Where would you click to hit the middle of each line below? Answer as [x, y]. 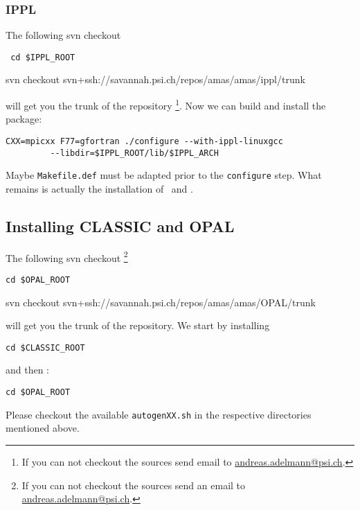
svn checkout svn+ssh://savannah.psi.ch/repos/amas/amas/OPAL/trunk [161, 302]
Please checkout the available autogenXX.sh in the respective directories [159, 414]
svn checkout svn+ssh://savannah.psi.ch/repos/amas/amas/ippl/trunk [155, 79]
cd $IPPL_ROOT [43, 57]
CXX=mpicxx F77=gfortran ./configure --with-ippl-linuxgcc [144, 141]
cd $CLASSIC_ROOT [45, 348]
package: [24, 119]
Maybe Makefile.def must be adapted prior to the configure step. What [164, 175]
